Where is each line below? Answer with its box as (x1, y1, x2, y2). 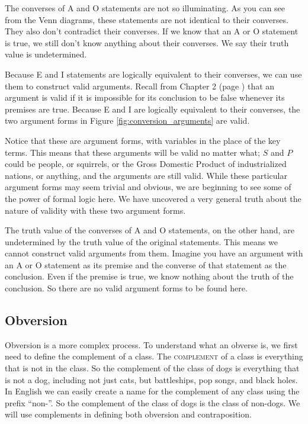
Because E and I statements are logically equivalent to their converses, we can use (5, 68, 302, 80)
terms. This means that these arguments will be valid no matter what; (5, 146, 260, 158)
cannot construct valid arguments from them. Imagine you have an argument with (5, 247, 303, 259)
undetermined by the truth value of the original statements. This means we (5, 235, 278, 248)
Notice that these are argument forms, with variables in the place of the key (5, 134, 281, 146)
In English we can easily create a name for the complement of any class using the (5, 385, 300, 397)
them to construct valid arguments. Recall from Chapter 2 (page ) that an (5, 79, 275, 92)
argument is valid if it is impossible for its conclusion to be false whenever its (5, 91, 285, 104)
